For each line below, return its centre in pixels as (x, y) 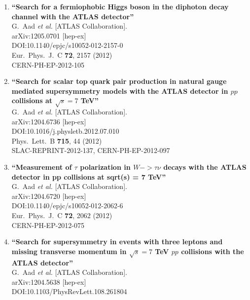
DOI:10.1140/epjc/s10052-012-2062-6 (67, 206)
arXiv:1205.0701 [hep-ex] (49, 35)
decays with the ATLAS (205, 167)
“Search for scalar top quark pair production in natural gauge (119, 81)
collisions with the (213, 251)
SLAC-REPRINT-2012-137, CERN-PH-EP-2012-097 (91, 150)
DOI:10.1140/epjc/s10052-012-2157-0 (67, 45)
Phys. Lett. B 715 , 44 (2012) (57, 140)
